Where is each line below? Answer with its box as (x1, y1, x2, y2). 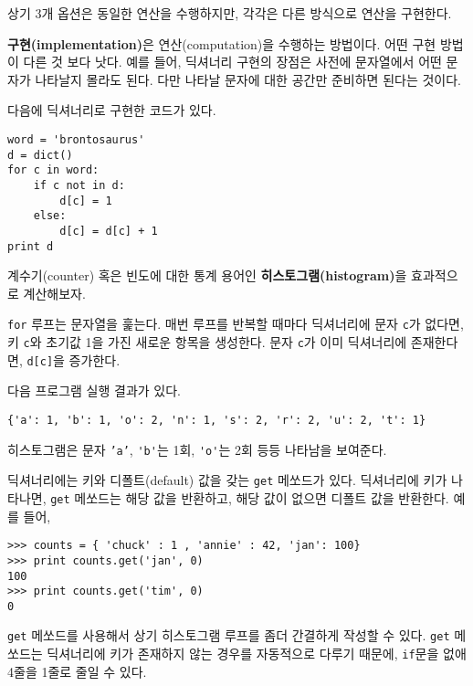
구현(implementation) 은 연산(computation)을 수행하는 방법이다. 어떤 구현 (7, 34, 436, 53)
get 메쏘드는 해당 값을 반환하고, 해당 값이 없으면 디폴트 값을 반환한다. (50, 488, 449, 507)
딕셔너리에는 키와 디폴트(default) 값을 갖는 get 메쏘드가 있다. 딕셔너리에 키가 (7, 470, 447, 490)
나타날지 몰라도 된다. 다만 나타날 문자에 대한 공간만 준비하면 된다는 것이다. (35, 69, 461, 89)
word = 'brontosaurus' (7, 132, 145, 146)
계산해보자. (23, 283, 86, 302)
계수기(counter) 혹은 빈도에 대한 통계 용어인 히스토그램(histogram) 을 (7, 266, 407, 285)
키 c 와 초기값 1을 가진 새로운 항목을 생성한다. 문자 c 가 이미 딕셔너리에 (7, 332, 407, 352)
